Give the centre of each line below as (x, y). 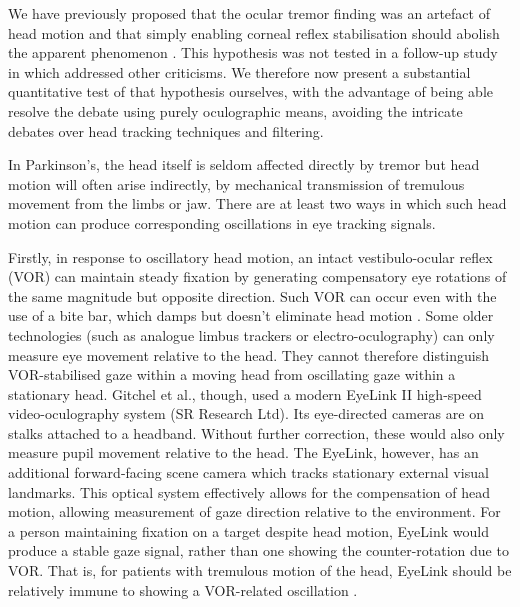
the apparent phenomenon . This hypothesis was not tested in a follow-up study (253, 52)
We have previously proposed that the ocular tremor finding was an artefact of (249, 13)
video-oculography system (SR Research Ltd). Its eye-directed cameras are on (246, 413)
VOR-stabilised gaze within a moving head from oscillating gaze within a (232, 374)
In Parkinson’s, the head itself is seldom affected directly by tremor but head (244, 164)
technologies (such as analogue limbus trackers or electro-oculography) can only (251, 334)
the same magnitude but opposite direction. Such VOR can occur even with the (252, 295)
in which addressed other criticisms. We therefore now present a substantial (239, 71)
